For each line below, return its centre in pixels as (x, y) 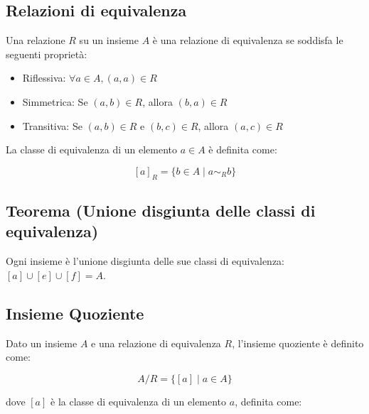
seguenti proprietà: (47, 54)
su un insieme (109, 40)
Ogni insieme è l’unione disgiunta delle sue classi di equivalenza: (145, 261)
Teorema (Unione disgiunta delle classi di (161, 210)
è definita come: (243, 149)
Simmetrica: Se (55, 101)
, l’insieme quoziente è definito (298, 343)
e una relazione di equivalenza (156, 343)
